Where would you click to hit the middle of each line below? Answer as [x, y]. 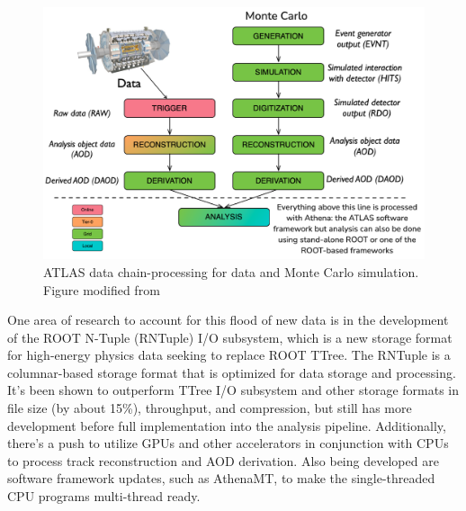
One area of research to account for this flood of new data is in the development [228, 320]
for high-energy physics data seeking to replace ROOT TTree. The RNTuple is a [229, 355]
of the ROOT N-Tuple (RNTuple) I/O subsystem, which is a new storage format [230, 337]
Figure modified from [102, 289]
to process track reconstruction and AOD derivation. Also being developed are [223, 460]
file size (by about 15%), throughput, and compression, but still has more [210, 408]
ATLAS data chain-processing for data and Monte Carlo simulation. [231, 271]
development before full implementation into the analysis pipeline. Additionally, [227, 425]
